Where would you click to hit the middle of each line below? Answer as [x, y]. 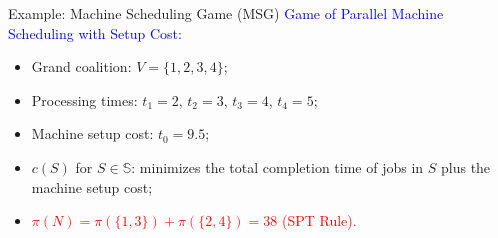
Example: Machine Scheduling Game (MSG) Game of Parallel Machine [226, 13]
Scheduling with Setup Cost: [95, 32]
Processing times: [84, 99]
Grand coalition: [81, 66]
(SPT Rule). [319, 220]
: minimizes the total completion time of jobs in [277, 166]
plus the [466, 166]
